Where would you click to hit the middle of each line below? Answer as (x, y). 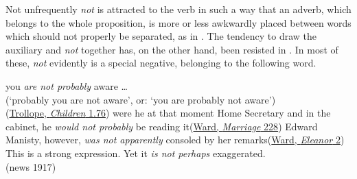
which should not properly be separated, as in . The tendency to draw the (161, 36)
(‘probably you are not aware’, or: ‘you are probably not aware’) (141, 99)
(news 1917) (31, 166)
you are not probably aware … (67, 85)
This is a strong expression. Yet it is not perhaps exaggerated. (136, 153)
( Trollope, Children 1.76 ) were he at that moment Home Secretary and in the (168, 113)
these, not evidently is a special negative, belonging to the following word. (161, 63)
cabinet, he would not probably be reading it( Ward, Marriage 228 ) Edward (162, 126)
